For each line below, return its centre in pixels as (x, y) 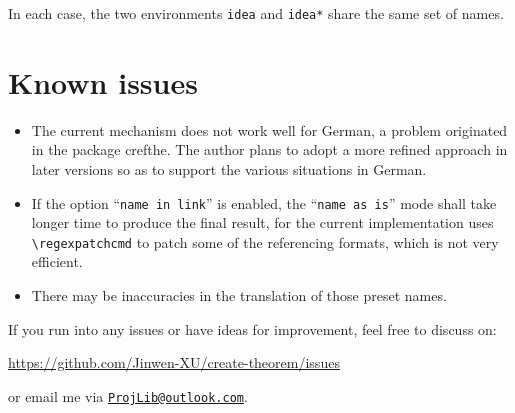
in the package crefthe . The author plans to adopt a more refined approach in (269, 149)
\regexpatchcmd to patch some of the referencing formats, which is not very (265, 241)
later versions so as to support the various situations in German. (229, 168)
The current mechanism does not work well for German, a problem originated (269, 129)
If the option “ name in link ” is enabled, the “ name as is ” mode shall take (264, 202)
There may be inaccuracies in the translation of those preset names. (239, 295)
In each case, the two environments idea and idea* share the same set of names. (256, 13)
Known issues (103, 81)
